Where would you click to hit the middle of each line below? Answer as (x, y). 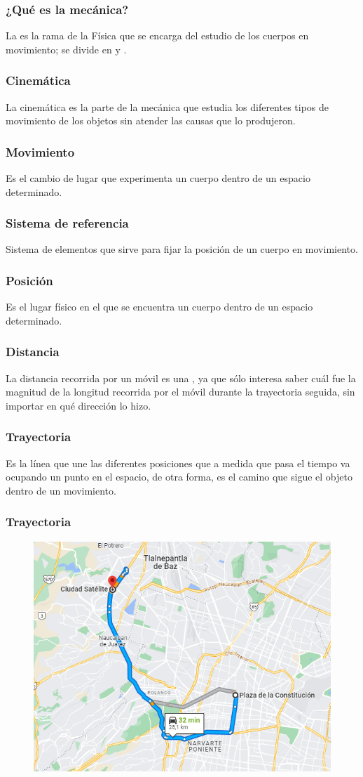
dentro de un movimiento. (61, 490)
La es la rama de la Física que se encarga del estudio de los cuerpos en (157, 35)
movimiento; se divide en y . (66, 49)
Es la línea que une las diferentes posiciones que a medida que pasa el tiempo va (178, 463)
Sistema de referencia (67, 223)
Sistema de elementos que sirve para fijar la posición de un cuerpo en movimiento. (182, 249)
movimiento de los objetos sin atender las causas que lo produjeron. (151, 120)
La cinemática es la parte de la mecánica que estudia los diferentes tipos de (167, 106)
